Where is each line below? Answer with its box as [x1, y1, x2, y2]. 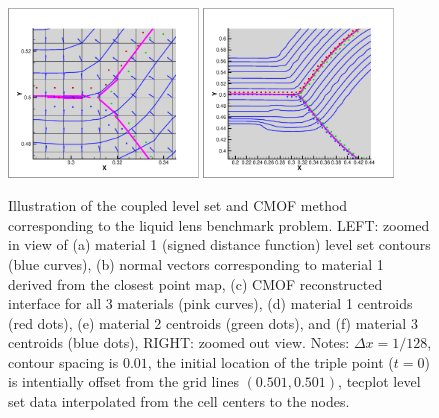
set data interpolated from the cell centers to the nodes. [8, 391, 350, 412]
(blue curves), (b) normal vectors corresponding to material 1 [8, 253, 384, 274]
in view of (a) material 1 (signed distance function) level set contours [8, 234, 431, 255]
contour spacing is [8, 351, 119, 372]
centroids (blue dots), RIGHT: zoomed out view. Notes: [8, 332, 350, 353]
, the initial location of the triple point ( [147, 351, 394, 372]
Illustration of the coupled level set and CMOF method [8, 195, 348, 216]
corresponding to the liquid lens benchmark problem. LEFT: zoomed [8, 214, 430, 235]
